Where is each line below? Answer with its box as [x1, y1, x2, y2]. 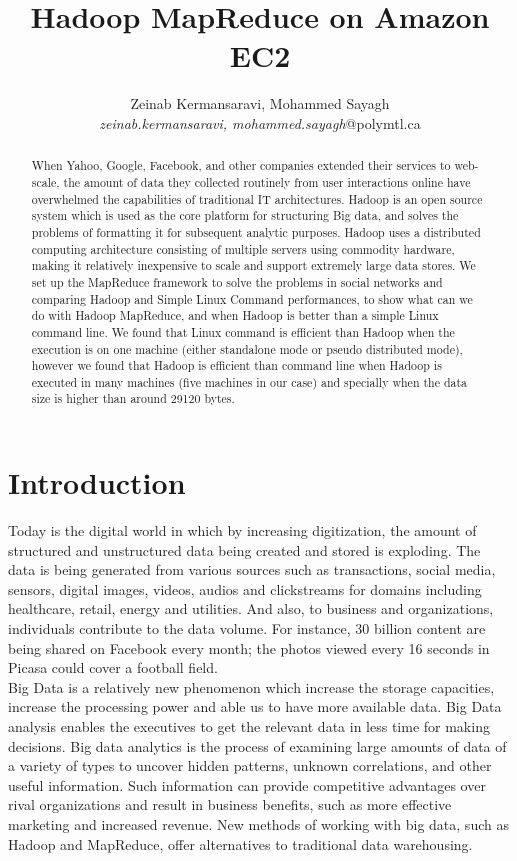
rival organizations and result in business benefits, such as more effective [8, 794, 452, 815]
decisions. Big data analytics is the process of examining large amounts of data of [8, 735, 507, 756]
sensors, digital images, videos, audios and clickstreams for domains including [8, 578, 482, 599]
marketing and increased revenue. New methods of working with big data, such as [8, 813, 509, 834]
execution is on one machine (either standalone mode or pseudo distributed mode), [31, 340, 463, 357]
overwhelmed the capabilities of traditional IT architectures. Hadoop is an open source [31, 190, 483, 207]
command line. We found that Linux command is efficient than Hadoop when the [31, 323, 455, 340]
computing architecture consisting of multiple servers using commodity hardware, [31, 240, 455, 257]
